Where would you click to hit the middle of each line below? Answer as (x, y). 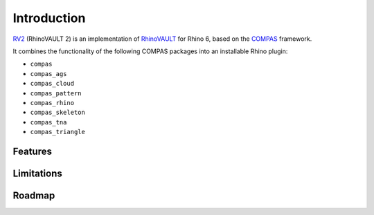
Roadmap (34, 195)
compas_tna (48, 122)
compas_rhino (52, 103)
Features (32, 151)
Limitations (37, 173)
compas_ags (48, 74)
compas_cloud (52, 84)
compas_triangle (58, 132)
